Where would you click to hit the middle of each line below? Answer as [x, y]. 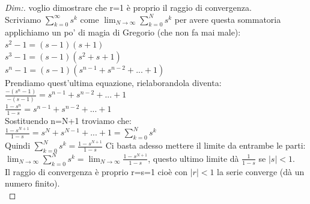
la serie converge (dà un [261, 171]
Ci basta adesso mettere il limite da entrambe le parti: [205, 145]
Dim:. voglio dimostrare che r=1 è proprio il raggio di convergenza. [128, 7]
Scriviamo [23, 19]
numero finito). [32, 183]
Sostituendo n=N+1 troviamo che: [68, 120]
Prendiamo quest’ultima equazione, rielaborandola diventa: [113, 82]
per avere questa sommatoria [228, 19]
